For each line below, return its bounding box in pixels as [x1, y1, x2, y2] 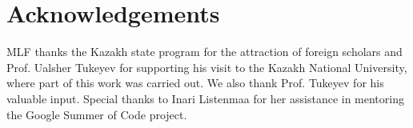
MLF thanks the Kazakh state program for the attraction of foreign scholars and [6, 43, 403, 60]
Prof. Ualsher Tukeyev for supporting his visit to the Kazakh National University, [6, 58, 407, 75]
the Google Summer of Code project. [6, 106, 187, 122]
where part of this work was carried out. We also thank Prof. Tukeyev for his [6, 74, 384, 91]
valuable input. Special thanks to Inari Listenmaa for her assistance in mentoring [6, 90, 404, 106]
